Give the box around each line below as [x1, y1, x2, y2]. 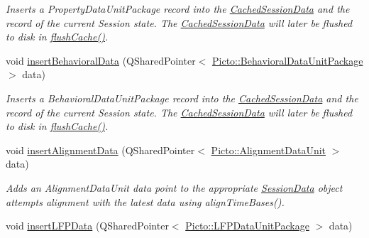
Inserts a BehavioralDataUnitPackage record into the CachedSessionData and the [6, 90, 358, 105]
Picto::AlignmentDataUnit [211, 142, 326, 157]
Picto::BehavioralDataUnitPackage [211, 53, 363, 67]
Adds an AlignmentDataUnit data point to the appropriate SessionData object [6, 180, 343, 195]
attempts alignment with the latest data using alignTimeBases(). [6, 194, 285, 209]
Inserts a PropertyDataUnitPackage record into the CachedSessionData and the [6, 1, 350, 16]
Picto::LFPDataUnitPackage [185, 218, 309, 233]
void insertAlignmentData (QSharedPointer [6, 142, 195, 157]
